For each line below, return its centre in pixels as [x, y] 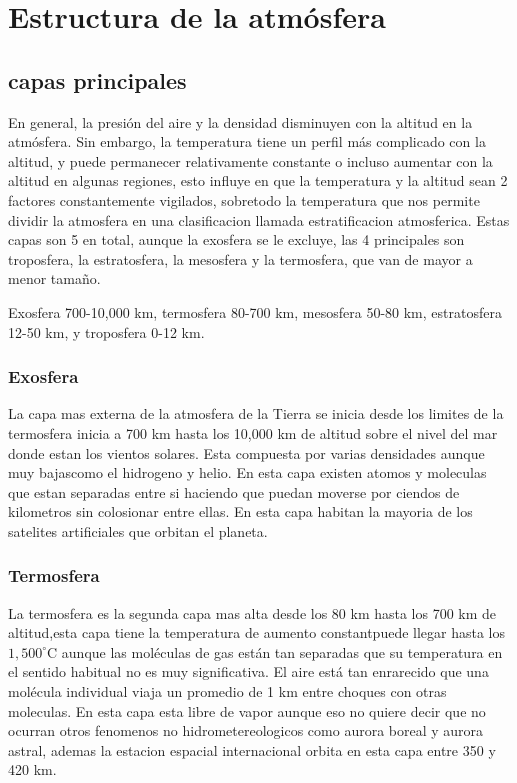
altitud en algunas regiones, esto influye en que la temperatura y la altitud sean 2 [258, 180]
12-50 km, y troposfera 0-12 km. [106, 331]
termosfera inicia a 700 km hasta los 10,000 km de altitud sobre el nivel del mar [253, 432]
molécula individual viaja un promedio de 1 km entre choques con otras [227, 691]
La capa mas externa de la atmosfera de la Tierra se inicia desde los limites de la [256, 413]
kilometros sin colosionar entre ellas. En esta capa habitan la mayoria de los [240, 511]
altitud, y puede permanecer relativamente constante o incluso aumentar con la [250, 160]
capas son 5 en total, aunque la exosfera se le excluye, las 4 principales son [236, 239]
